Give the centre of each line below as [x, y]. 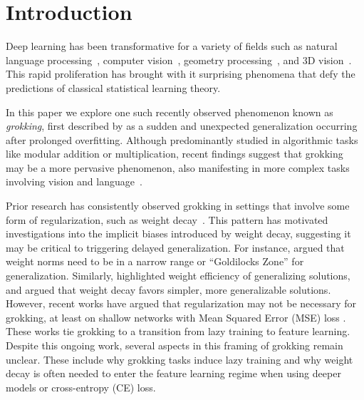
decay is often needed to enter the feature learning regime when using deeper [173, 373]
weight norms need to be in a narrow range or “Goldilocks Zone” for [155, 261]
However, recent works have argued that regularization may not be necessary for [181, 303]
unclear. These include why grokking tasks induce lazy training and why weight [180, 359]
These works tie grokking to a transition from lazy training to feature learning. [178, 331]
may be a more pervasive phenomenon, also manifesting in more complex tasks [178, 167]
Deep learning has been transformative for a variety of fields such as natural [172, 46]
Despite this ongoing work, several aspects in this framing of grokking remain [175, 345]
